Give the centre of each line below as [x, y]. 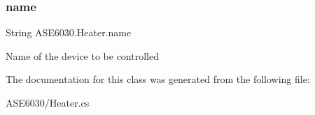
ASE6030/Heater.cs [48, 102]
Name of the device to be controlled [82, 55]
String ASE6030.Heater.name [69, 32]
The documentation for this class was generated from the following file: [158, 79]
